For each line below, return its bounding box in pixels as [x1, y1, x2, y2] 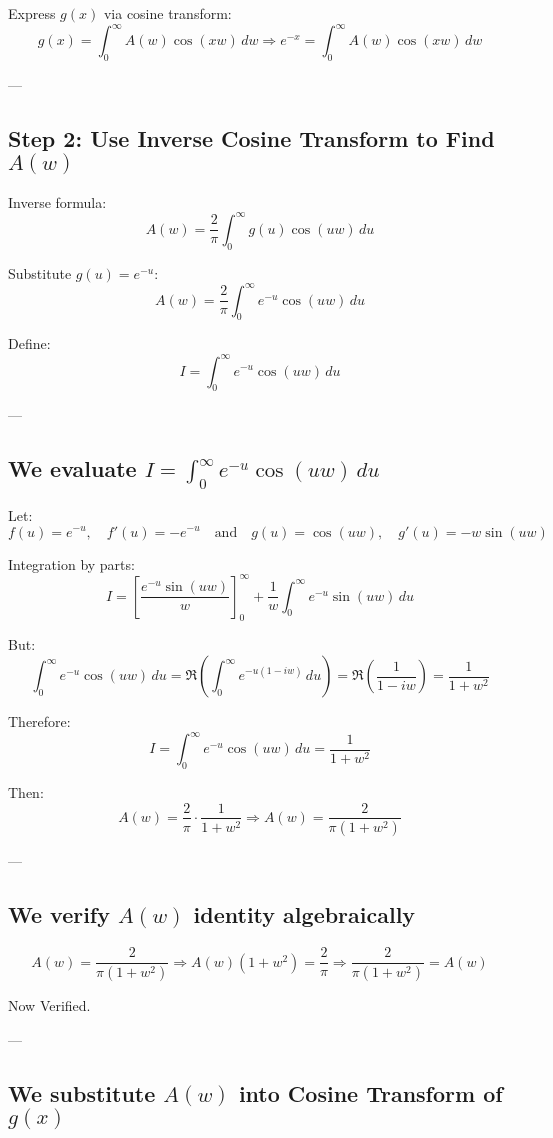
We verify [8, 899, 110, 930]
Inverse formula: [8, 191, 107, 212]
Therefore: [8, 711, 71, 732]
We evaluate [8, 453, 137, 484]
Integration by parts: [8, 553, 135, 574]
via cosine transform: [103, 3, 232, 23]
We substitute [8, 1077, 156, 1108]
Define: [8, 333, 51, 354]
